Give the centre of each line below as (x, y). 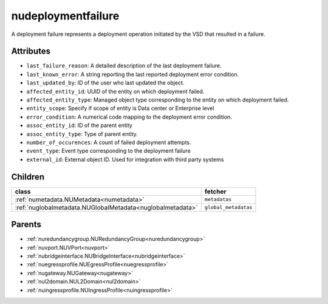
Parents (26, 225)
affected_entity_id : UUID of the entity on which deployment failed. (115, 91)
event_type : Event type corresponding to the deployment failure (108, 151)
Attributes (31, 51)
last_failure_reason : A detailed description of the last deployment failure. (124, 66)
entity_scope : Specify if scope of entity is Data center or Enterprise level (120, 108)
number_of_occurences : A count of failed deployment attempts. (109, 142)
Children (28, 177)
